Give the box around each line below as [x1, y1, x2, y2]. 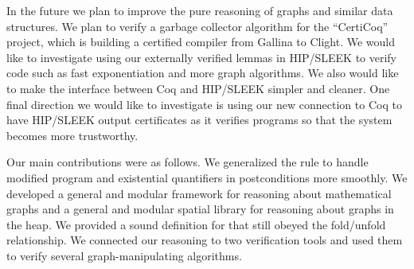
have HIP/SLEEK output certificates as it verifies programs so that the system [6, 111, 393, 128]
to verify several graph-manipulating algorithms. [6, 247, 242, 263]
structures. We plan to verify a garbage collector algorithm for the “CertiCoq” [6, 18, 389, 34]
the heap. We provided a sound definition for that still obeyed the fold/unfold [6, 216, 386, 232]
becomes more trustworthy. [6, 127, 139, 143]
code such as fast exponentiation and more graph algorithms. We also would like [6, 64, 399, 81]
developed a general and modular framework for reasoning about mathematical [6, 185, 392, 201]
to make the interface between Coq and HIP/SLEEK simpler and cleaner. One [6, 80, 390, 96]
